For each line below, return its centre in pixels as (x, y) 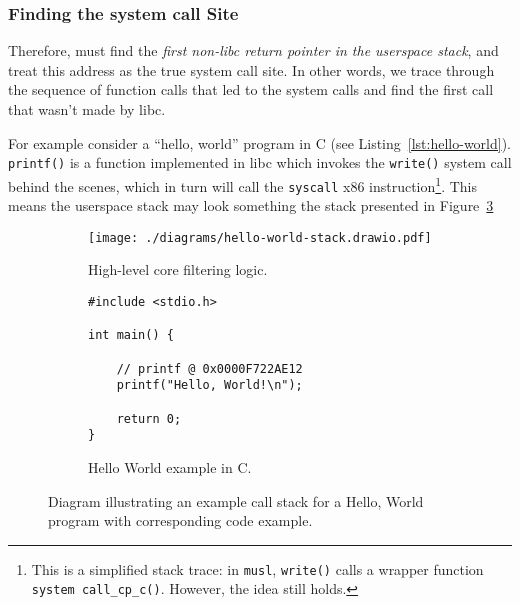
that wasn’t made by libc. (87, 109)
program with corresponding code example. (180, 520)
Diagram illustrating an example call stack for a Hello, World (236, 500)
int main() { (131, 335)
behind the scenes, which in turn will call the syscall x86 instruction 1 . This (242, 184)
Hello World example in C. (170, 466)
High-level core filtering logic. (178, 269)
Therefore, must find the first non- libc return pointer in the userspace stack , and (253, 50)
